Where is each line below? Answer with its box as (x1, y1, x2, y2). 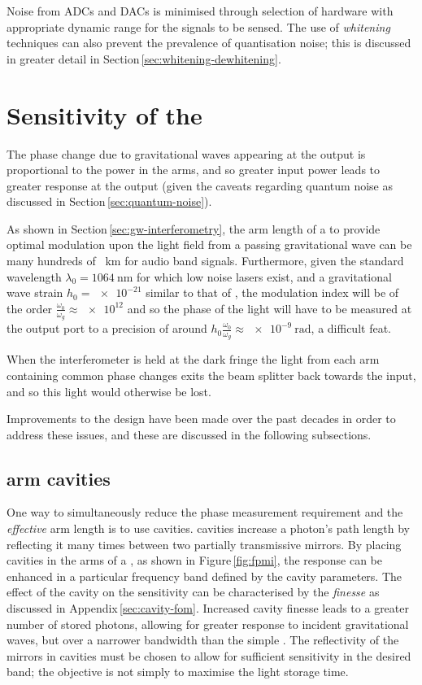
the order (7, 299, 53, 316)
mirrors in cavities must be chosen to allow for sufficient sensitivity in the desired (7, 647, 411, 664)
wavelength (7, 268, 62, 285)
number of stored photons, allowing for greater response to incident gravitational (7, 615, 409, 632)
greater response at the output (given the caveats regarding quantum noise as (7, 177, 394, 194)
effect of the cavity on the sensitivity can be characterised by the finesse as (7, 583, 380, 600)
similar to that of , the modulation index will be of (146, 284, 399, 301)
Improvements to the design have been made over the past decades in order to (7, 410, 396, 427)
